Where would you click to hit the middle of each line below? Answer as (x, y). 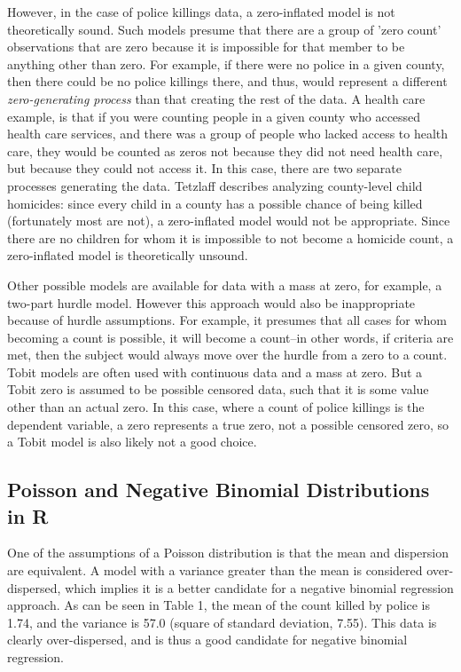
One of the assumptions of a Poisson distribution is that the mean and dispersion (228, 553)
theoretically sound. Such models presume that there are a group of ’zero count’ (224, 29)
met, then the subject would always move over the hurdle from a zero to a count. (227, 355)
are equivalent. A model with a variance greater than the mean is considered (215, 570)
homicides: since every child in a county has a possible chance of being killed (215, 203)
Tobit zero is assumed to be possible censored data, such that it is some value (218, 389)
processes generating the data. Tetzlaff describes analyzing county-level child (215, 185)
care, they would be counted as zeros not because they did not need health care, (225, 150)
